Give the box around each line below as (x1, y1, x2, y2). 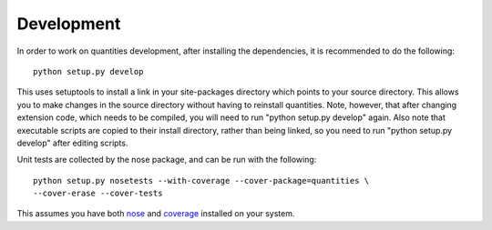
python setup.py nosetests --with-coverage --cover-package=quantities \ (33, 175, 370, 185)
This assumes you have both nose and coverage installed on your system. (16, 208, 295, 219)
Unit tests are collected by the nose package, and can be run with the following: (16, 155, 317, 165)
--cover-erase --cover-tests (33, 188, 163, 199)
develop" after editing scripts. (16, 137, 128, 148)
